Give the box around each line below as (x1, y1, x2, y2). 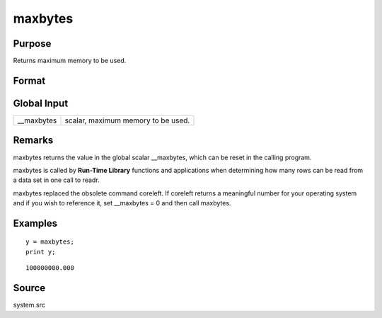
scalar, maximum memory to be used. (64, 115, 190, 125)
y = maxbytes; (25, 238, 74, 246)
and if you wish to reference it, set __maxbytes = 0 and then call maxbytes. (13, 199, 231, 208)
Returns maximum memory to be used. (13, 57, 127, 65)
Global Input (13, 97, 69, 109)
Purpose (13, 38, 52, 50)
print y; (25, 248, 56, 256)
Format (13, 74, 46, 86)
